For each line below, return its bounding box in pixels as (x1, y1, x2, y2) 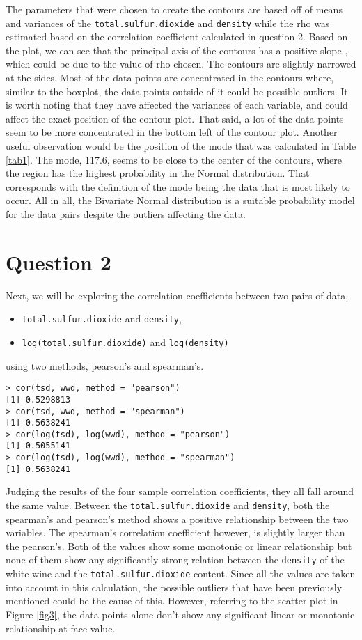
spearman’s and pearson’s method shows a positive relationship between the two (6, 511, 349, 526)
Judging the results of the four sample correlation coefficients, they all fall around (6, 484, 354, 499)
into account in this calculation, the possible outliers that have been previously (6, 579, 343, 594)
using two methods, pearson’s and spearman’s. (6, 358, 204, 373)
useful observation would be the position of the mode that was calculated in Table (6, 139, 356, 153)
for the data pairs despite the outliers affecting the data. (6, 206, 246, 221)
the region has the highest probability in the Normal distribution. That (6, 166, 310, 180)
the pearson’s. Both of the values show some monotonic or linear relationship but (6, 538, 352, 553)
